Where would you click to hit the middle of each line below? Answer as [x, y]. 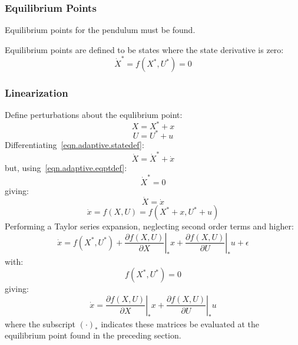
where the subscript [40, 323]
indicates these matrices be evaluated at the [180, 323]
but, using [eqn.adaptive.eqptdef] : [66, 168]
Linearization [37, 93]
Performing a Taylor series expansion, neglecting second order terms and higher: [149, 226]
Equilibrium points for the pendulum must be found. [100, 30]
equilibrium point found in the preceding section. [93, 335]
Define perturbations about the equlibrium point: [94, 115]
